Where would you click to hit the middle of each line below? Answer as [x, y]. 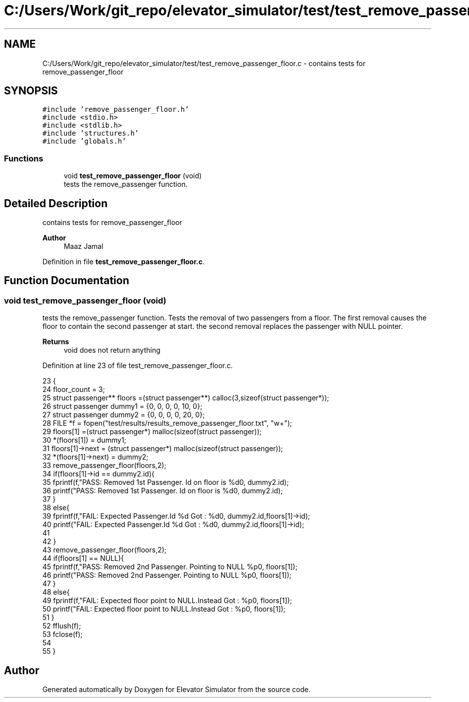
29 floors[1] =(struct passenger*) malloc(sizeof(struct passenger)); [152, 432]
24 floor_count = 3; [74, 390]
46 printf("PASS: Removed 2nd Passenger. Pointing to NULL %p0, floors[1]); [167, 575]
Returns [56, 342]
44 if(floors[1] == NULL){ [83, 558]
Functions [24, 158]
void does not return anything [112, 350]
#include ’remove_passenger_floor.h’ [116, 110]
